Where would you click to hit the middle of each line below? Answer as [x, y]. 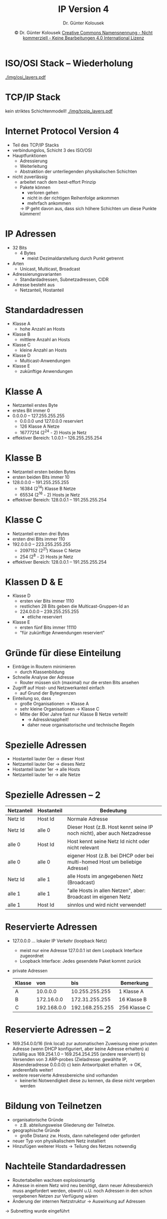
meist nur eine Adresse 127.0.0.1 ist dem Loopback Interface [81, 951]
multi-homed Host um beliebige [104, 862]
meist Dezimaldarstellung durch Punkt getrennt [75, 258]
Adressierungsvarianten [37, 274]
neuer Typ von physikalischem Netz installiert [59, 1141]
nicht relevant [83, 848]
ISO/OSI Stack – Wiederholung [69, 63]
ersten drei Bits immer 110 [39, 539]
